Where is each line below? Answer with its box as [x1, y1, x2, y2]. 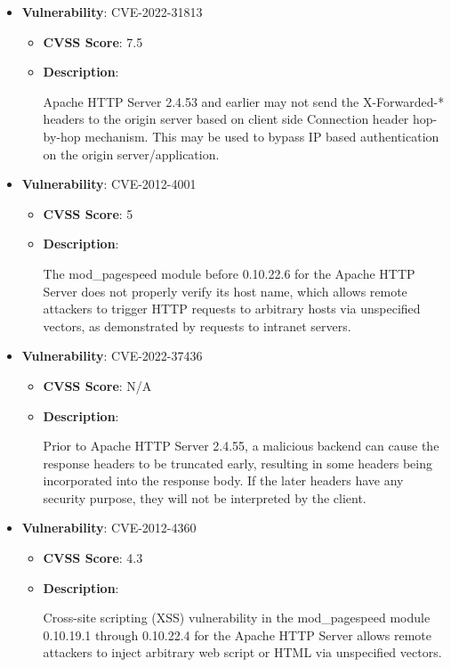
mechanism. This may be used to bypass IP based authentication [85, 126, 439, 145]
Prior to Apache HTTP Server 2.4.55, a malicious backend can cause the [43, 436, 439, 455]
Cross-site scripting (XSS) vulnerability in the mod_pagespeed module [43, 608, 431, 627]
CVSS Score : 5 [43, 204, 133, 223]
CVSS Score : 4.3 [43, 549, 143, 567]
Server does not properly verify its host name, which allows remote [43, 281, 407, 300]
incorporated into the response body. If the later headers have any [43, 471, 404, 490]
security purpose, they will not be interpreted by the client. [43, 488, 366, 507]
